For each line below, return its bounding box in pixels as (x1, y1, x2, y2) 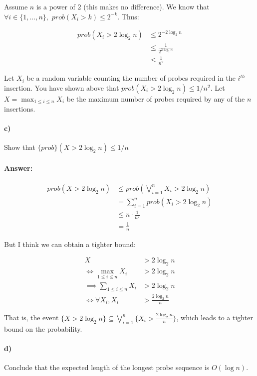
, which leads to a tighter (176, 312, 253, 323)
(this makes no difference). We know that (83, 1, 210, 11)
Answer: (4, 162, 33, 173)
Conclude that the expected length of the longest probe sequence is (4, 362, 210, 372)
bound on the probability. (4, 323, 82, 334)
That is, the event (4, 312, 59, 323)
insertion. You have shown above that (4, 82, 119, 93)
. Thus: (117, 11, 139, 21)
